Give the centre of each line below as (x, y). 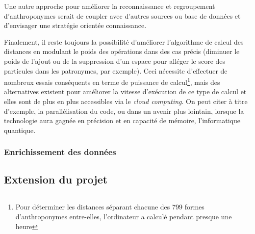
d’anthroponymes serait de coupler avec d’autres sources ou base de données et (122, 15)
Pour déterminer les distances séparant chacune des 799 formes (110, 207)
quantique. (20, 130)
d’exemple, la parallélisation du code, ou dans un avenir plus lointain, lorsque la (124, 111)
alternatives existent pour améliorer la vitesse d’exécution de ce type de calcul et (125, 91)
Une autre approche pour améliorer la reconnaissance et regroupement (110, 6)
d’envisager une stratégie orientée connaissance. (75, 25)
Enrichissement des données (60, 152)
